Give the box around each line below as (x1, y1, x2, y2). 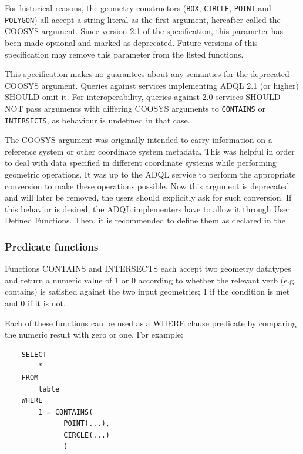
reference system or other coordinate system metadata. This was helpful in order (5, 145, 295, 157)
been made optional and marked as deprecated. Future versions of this (5, 36, 258, 48)
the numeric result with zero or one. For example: (5, 328, 183, 340)
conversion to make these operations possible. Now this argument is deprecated (5, 179, 289, 192)
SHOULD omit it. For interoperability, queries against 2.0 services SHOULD (5, 91, 281, 103)
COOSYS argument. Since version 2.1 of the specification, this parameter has (5, 25, 284, 37)
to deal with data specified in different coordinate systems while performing (5, 156, 277, 169)
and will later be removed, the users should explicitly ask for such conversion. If (5, 191, 292, 203)
